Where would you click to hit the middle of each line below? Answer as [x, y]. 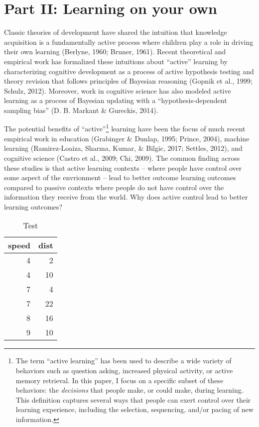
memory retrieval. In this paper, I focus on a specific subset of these [120, 380]
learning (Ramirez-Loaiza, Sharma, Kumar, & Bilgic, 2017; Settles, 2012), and [123, 148]
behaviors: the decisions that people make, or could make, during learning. [129, 390]
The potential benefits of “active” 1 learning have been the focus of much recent [125, 128]
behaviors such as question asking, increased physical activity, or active [124, 371]
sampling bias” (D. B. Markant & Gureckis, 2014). [81, 110]
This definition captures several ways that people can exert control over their [133, 399]
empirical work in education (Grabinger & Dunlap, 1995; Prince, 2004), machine [127, 138]
